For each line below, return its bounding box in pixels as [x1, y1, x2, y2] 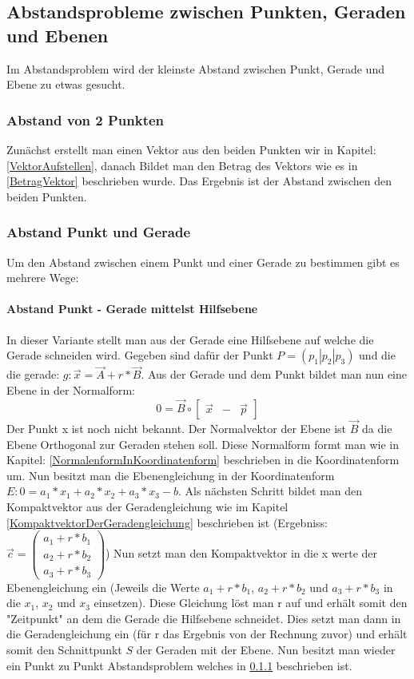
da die [362, 420, 392, 437]
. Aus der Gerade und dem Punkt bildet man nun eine [141, 366, 408, 383]
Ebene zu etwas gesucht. [6, 76, 125, 93]
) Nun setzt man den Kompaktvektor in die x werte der [105, 545, 378, 562]
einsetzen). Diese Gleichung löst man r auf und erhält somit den [94, 594, 408, 611]
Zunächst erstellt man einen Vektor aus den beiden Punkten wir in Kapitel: [6, 141, 376, 157]
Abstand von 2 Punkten [6, 109, 165, 129]
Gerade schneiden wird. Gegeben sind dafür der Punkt [6, 347, 273, 363]
